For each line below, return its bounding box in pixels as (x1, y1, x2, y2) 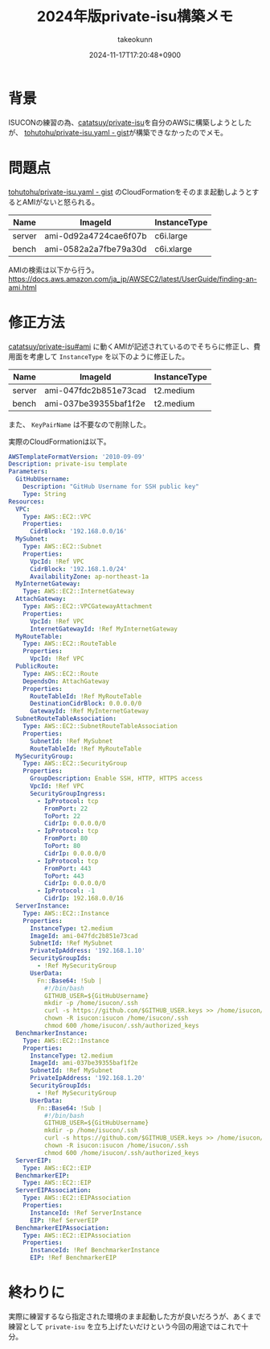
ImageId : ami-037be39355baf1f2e (29, 1059, 138, 1067)
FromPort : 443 (43, 864, 92, 872)
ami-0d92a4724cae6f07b (44, 230, 147, 242)
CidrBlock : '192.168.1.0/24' (29, 565, 128, 573)
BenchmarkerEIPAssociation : (15, 1223, 110, 1232)
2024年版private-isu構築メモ (36, 7, 234, 26)
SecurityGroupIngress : (29, 789, 106, 797)
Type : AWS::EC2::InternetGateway (22, 587, 135, 596)
